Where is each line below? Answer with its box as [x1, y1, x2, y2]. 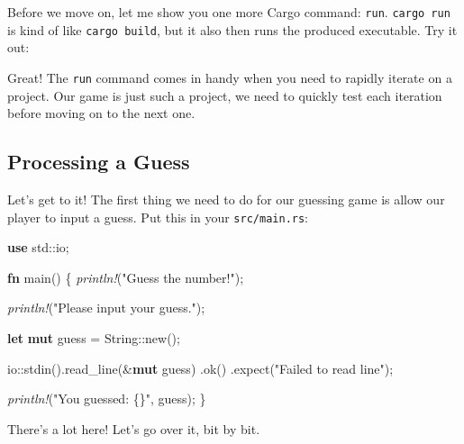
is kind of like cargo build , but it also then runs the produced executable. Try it [7, 20, 458, 39]
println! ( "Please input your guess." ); [7, 298, 205, 317]
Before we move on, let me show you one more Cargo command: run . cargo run [7, 3, 450, 21]
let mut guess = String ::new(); [7, 328, 180, 347]
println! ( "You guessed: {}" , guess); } [7, 389, 206, 408]
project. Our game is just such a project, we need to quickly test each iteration [7, 86, 442, 104]
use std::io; [7, 238, 69, 257]
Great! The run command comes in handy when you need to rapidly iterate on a [7, 68, 452, 86]
